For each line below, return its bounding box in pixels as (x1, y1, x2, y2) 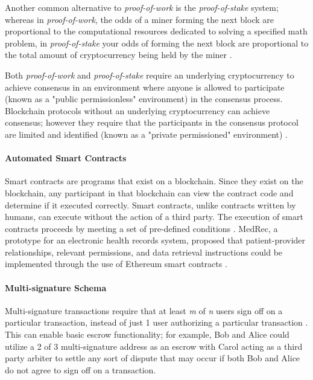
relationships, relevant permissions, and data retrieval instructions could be (5, 245, 283, 258)
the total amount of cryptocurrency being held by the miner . (5, 48, 232, 61)
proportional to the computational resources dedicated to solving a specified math (5, 25, 308, 37)
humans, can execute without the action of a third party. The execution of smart (5, 210, 303, 223)
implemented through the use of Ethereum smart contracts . (5, 257, 227, 270)
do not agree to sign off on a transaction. (5, 363, 156, 376)
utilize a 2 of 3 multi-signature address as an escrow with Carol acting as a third (5, 340, 303, 352)
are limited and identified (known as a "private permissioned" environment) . (5, 127, 288, 140)
